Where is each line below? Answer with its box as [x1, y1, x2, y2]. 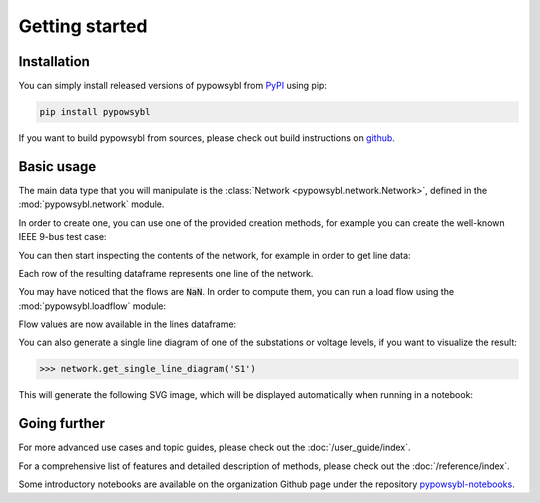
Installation [18, 53, 90, 70]
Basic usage [18, 158, 97, 175]
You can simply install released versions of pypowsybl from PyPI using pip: [18, 80, 327, 92]
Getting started [18, 15, 148, 37]
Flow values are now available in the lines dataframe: [18, 318, 237, 330]
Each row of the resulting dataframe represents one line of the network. [18, 267, 314, 279]
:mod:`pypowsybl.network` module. [18, 198, 165, 210]
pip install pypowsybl [39, 106, 151, 118]
